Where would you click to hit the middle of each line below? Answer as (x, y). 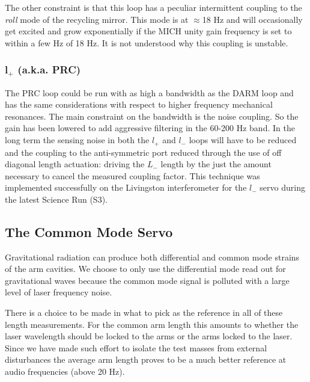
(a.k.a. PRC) (49, 69)
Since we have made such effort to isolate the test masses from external (136, 347)
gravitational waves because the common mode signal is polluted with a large (147, 280)
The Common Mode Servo (89, 231)
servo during (282, 187)
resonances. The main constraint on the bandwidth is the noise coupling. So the (152, 116)
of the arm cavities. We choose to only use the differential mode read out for (145, 269)
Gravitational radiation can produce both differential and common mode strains (152, 257)
